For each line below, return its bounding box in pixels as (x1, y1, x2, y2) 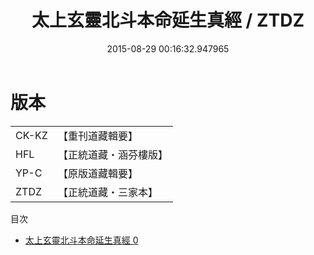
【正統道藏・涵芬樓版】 (57, 147, 168, 161)
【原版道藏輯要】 (57, 166, 138, 180)
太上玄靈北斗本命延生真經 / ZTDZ (31, 9, 305, 32)
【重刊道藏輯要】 (57, 129, 138, 143)
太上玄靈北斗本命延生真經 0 (24, 234, 139, 246)
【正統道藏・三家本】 (57, 185, 158, 199)
